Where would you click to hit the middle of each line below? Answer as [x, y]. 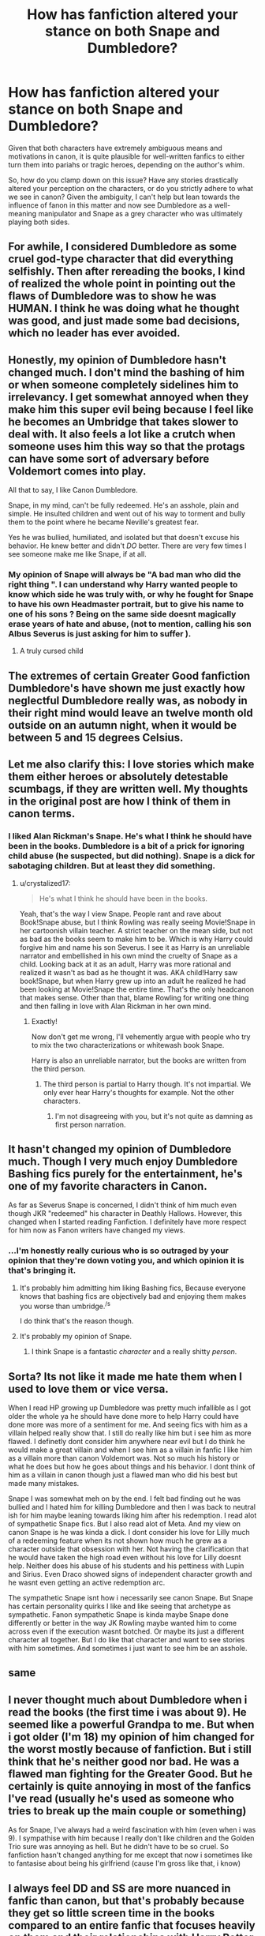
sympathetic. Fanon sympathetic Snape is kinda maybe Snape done [118, 1615]
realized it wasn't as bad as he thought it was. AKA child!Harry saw [129, 972]
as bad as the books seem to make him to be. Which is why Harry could [136, 939]
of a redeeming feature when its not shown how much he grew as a [118, 1540]
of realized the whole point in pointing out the [122, 284]
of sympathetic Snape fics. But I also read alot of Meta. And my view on [125, 1524]
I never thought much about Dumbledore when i [128, 1700]
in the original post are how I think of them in [119, 802]
